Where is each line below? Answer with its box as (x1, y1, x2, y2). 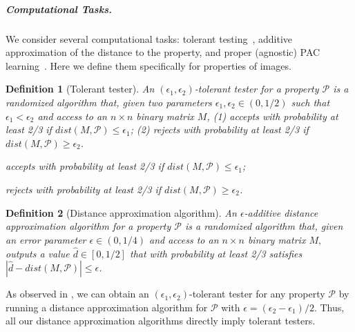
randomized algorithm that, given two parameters (6, 95, 212, 109)
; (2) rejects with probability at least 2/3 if (130, 122, 309, 137)
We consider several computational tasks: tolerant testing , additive (6, 31, 293, 46)
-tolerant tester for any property (189, 286, 325, 301)
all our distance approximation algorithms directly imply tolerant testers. (6, 313, 316, 328)
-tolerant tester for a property (194, 81, 319, 96)
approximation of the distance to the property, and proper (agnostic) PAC (6, 45, 320, 59)
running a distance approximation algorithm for (6, 300, 208, 314)
